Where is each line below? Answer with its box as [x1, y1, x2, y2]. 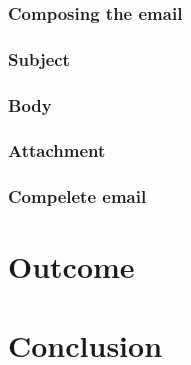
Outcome [8, 246, 135, 287]
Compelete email [8, 184, 147, 209]
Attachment [8, 138, 106, 163]
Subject [8, 46, 70, 71]
